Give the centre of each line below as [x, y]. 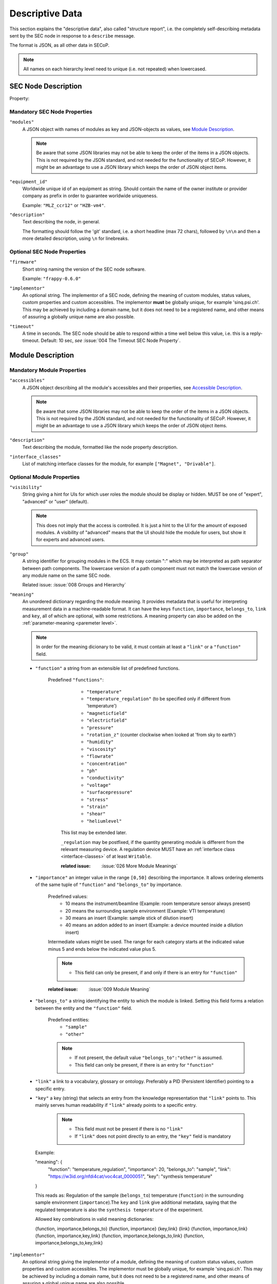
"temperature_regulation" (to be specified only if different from [159, 699]
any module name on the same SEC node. [67, 575]
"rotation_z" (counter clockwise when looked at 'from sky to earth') [161, 735]
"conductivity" [106, 778]
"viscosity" [101, 749]
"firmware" [23, 262]
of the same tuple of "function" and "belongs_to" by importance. [108, 885]
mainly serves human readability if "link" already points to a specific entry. [116, 1105]
